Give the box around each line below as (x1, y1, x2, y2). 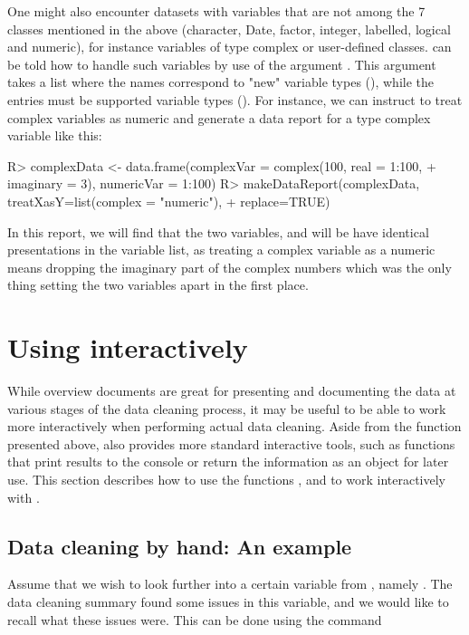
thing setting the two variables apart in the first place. (7, 275, 309, 294)
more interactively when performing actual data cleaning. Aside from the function (7, 417, 462, 436)
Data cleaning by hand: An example (7, 532, 352, 560)
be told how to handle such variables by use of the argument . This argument (7, 54, 436, 73)
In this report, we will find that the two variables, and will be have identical (7, 222, 429, 241)
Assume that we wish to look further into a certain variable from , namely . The (7, 574, 453, 593)
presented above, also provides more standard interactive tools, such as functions (7, 434, 455, 453)
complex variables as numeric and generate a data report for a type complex (7, 108, 431, 127)
